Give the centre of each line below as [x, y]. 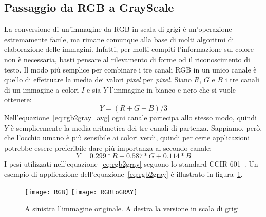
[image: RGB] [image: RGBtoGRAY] [81, 192]
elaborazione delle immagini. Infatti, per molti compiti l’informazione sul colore [129, 49]
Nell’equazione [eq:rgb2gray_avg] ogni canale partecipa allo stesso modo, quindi [130, 117]
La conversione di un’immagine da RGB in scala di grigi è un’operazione [118, 29]
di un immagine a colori [42, 89]
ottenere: [18, 100]
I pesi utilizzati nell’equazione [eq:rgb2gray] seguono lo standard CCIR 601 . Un [131, 164]
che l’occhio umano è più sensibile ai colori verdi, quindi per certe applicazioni [127, 138]
